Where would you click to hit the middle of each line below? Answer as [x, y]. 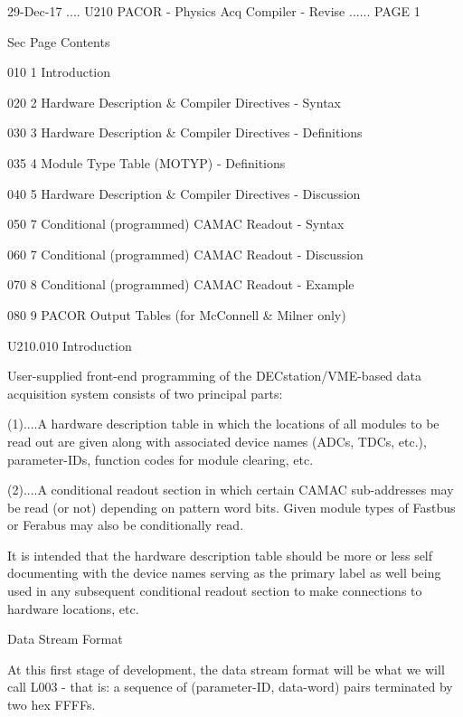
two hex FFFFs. [52, 705]
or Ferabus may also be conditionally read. [126, 525]
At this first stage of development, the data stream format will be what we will [226, 669]
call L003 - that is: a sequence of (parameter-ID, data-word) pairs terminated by [230, 687]
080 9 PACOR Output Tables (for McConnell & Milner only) [177, 314]
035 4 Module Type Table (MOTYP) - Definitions [146, 162]
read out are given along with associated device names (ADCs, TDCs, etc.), [217, 441]
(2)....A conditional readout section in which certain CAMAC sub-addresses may [231, 490]
